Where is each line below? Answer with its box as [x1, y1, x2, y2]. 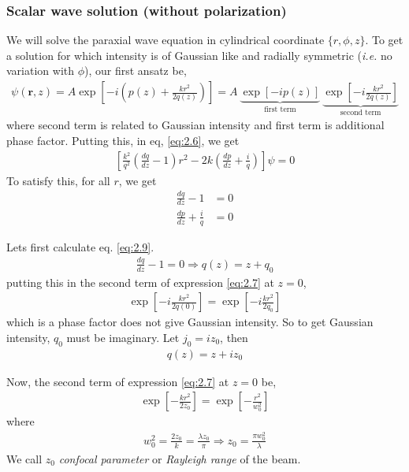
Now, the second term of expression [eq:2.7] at [6, 373, 229, 389]
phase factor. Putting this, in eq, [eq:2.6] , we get [6, 132, 240, 149]
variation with [6, 62, 75, 79]
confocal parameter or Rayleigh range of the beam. [58, 450, 301, 466]
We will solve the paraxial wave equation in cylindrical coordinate [6, 32, 325, 48]
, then [220, 329, 248, 345]
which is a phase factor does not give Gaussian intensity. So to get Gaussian [6, 314, 374, 330]
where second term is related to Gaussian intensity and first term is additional [6, 117, 385, 133]
